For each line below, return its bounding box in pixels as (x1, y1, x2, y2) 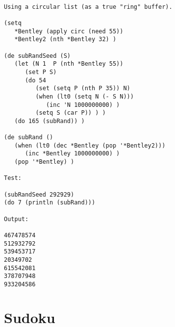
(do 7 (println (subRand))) (4, 199, 96, 206)
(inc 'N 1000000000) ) (46, 101, 120, 108)
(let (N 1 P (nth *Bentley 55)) (14, 60, 124, 68)
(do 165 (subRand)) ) (14, 117, 85, 125)
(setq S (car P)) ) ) (35, 109, 106, 117)
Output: (4, 215, 29, 223)
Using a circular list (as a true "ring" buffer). (4, 3, 173, 10)
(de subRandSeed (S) (4, 52, 71, 59)
